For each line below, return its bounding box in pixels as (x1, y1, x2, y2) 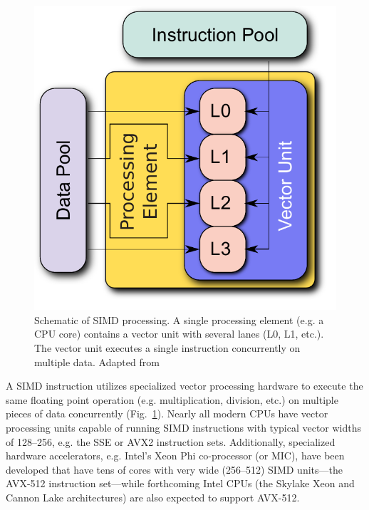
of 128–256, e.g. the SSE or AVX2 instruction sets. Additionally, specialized (6, 434, 336, 449)
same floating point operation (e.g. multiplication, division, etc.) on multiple (6, 392, 338, 407)
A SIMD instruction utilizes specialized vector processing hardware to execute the (6, 378, 363, 393)
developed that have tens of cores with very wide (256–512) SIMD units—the (6, 462, 343, 477)
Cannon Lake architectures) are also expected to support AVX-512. (6, 489, 300, 504)
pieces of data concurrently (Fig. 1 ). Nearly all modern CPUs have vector (6, 406, 328, 421)
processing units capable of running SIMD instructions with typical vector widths (6, 420, 362, 434)
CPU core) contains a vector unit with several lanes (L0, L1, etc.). (34, 326, 324, 341)
